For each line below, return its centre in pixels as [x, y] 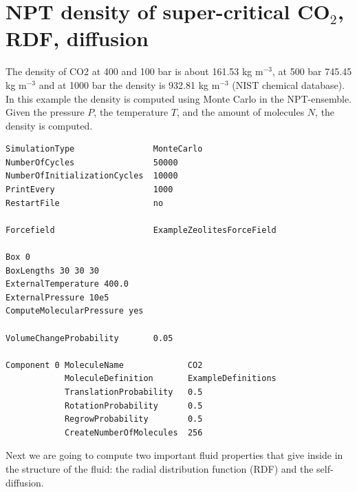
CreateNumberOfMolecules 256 [133, 432]
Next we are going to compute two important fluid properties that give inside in [174, 455]
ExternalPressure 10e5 [57, 297]
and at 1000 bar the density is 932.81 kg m [129, 84]
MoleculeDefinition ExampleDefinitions [170, 379]
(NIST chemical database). [289, 84]
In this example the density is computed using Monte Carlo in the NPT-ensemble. [179, 98]
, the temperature [131, 112]
